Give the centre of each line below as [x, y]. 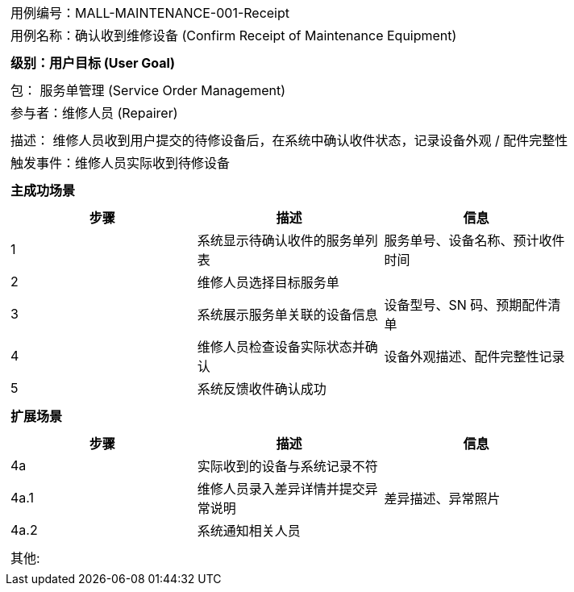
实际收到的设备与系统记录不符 [287, 466]
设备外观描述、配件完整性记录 [474, 356]
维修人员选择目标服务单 [268, 282]
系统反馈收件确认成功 [262, 389]
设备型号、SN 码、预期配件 [466, 305]
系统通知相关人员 [249, 531]
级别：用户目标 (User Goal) [93, 63]
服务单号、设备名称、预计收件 [474, 240]
